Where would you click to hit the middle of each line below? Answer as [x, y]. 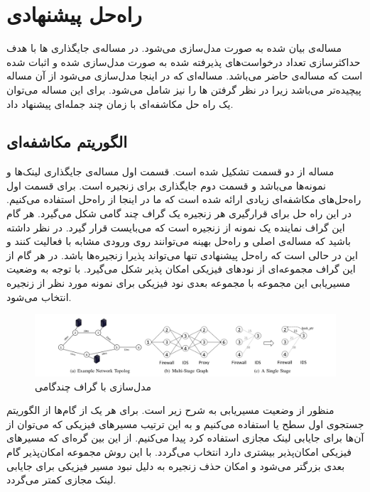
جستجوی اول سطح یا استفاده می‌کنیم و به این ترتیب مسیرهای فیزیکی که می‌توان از [185, 423]
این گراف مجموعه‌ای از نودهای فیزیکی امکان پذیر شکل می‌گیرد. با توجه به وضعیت [181, 269]
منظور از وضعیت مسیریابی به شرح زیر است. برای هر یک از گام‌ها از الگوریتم [170, 410]
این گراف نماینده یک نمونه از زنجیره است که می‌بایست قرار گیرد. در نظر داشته [176, 227]
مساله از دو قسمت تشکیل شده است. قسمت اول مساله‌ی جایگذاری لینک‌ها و [170, 171]
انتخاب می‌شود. [39, 296]
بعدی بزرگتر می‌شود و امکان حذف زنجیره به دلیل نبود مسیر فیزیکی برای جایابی [176, 465]
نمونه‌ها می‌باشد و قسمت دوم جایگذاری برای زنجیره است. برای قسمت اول [166, 185]
